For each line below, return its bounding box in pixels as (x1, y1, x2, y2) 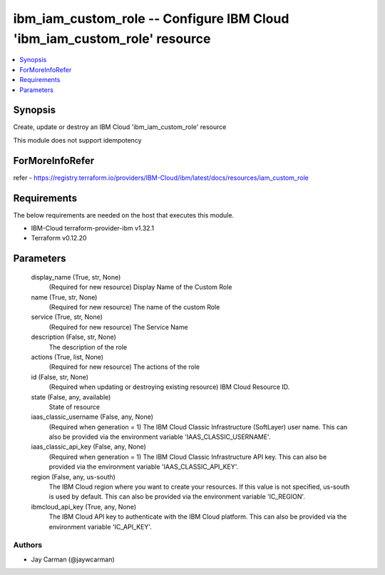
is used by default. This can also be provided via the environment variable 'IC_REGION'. (48, 492, 306, 501)
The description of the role (48, 342, 128, 351)
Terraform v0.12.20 (31, 234, 87, 243)
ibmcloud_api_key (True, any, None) (31, 502, 137, 511)
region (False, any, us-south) (31, 472, 115, 481)
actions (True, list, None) (31, 352, 103, 361)
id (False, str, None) (31, 372, 89, 381)
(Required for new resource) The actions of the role (48, 362, 200, 371)
